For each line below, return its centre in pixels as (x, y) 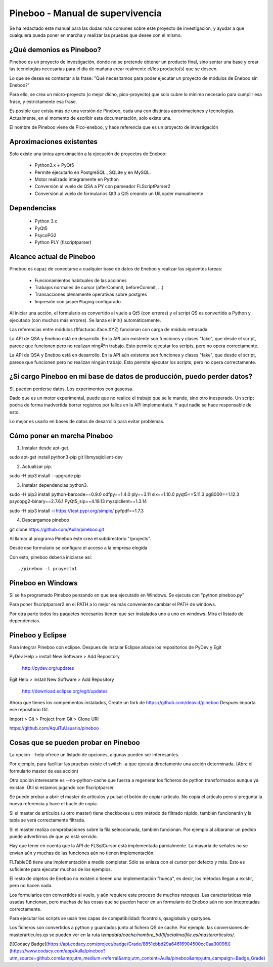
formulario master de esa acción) (44, 771)
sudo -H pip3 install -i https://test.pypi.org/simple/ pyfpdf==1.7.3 (77, 511)
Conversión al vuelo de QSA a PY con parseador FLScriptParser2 (103, 187)
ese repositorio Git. (29, 710)
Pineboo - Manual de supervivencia (85, 13)
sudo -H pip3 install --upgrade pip (45, 476)
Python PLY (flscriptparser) (63, 242)
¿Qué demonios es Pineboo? (55, 50)
